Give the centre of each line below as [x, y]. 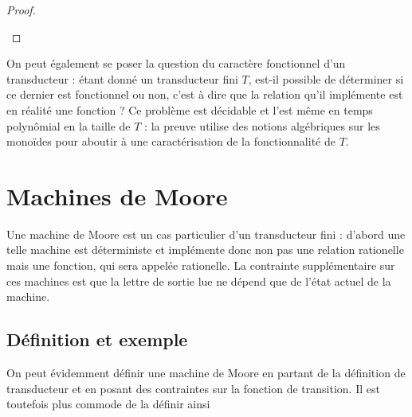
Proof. [21, 10]
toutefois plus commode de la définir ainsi [108, 404]
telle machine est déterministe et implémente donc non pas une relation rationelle [205, 249]
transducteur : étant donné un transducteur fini [122, 78]
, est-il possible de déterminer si [326, 78]
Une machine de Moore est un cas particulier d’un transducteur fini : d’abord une [206, 234]
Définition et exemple [97, 339]
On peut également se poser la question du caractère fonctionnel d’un [176, 63]
